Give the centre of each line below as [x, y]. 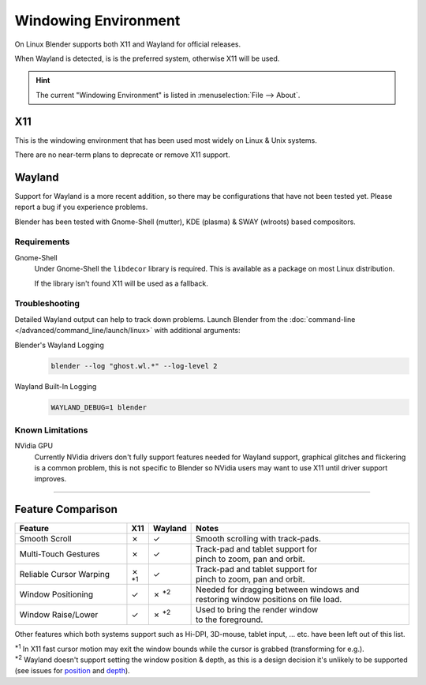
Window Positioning [56, 594]
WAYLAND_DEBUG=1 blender [99, 407]
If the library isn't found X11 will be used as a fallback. [121, 283]
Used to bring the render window [257, 610]
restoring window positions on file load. [269, 600]
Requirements [42, 242]
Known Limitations [51, 430]
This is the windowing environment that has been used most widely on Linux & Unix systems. [166, 140]
